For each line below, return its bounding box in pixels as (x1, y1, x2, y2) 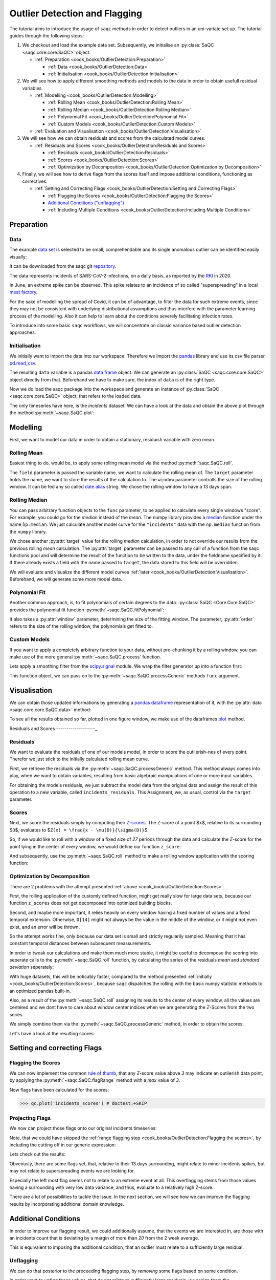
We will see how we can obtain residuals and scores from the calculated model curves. (22, 135, 205, 141)
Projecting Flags (9, 1114, 51, 1121)
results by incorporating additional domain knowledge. (9, 1201, 125, 1207)
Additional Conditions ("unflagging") (48, 200, 125, 206)
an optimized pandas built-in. (9, 988, 71, 994)
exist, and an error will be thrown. (9, 924, 80, 930)
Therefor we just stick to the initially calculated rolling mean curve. (9, 756, 149, 762)
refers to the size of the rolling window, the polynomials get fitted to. (9, 623, 153, 629)
